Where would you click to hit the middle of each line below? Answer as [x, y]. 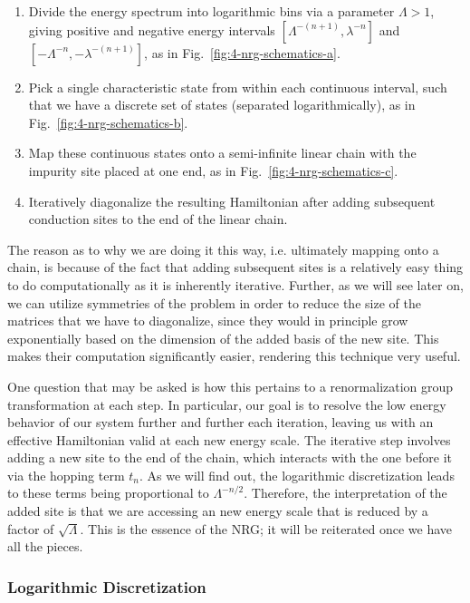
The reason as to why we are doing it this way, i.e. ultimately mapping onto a [223, 249]
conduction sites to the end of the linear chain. [158, 219]
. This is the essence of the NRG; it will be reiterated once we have [266, 528]
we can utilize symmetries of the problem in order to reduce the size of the [214, 302]
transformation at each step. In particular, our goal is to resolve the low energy [227, 404]
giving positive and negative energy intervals [152, 29]
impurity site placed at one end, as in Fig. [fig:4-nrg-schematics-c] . [213, 170]
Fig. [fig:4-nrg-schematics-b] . [108, 122]
